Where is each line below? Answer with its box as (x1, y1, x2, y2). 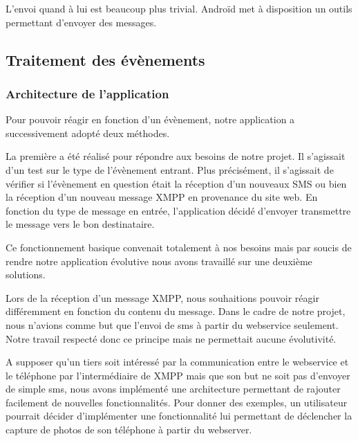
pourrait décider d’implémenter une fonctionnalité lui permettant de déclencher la (6, 408, 352, 423)
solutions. (6, 267, 46, 282)
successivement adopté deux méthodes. (6, 125, 170, 140)
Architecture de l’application (6, 84, 169, 102)
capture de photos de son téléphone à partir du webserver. (6, 422, 252, 437)
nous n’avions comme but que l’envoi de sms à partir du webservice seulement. (6, 317, 339, 332)
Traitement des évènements (6, 48, 205, 70)
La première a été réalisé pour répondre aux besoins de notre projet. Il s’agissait (6, 149, 346, 163)
